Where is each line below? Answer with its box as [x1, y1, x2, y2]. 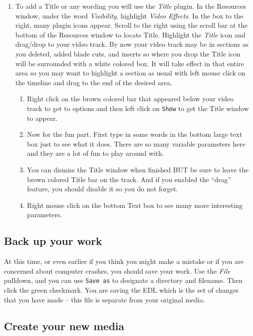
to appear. [27, 112, 58, 123]
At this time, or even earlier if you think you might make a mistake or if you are [4, 256, 244, 266]
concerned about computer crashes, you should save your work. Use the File [4, 265, 231, 276]
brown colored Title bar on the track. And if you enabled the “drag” [27, 174, 231, 184]
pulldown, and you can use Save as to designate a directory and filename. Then [4, 275, 243, 285]
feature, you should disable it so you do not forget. [27, 184, 178, 194]
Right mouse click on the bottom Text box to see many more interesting [27, 200, 243, 210]
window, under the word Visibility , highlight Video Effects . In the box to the [15, 10, 244, 20]
